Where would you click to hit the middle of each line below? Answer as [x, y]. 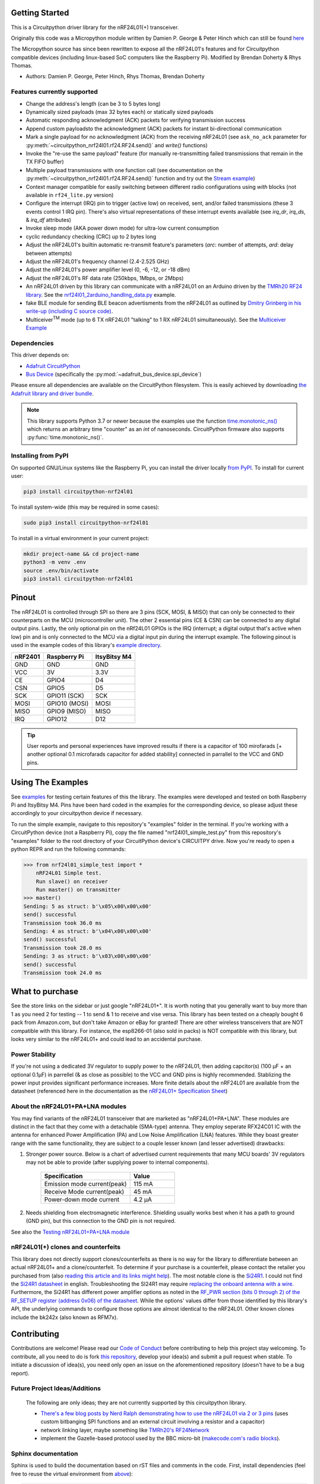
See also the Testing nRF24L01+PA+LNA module [70, 1232]
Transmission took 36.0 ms [63, 923]
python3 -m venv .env [55, 562]
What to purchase [45, 992]
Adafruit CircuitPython [53, 366]
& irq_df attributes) [48, 220]
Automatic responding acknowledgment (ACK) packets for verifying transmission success [136, 120]
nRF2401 [27, 657]
